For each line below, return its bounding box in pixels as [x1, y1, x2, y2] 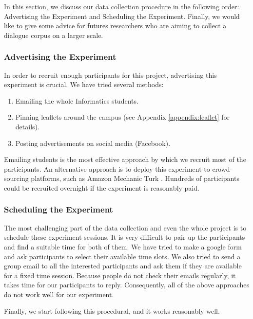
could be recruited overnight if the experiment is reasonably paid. [4, 182, 199, 193]
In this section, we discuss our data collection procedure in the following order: [4, 1, 239, 11]
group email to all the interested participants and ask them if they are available [4, 261, 242, 271]
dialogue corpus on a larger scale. [4, 30, 103, 40]
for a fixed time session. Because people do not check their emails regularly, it [4, 270, 236, 280]
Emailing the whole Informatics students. [15, 95, 138, 106]
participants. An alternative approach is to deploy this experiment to [4, 163, 210, 174]
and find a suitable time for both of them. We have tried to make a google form [4, 241, 242, 251]
